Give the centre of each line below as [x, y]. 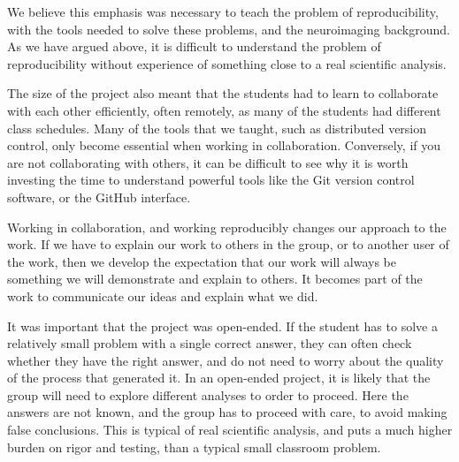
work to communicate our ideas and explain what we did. [163, 295]
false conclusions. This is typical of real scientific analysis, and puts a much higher [230, 430]
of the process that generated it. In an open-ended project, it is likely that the [219, 378]
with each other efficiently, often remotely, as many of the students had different [224, 110]
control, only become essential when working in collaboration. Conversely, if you [224, 145]
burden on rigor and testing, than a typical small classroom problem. [194, 447]
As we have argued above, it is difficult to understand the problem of [194, 46]
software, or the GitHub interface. [99, 197]
